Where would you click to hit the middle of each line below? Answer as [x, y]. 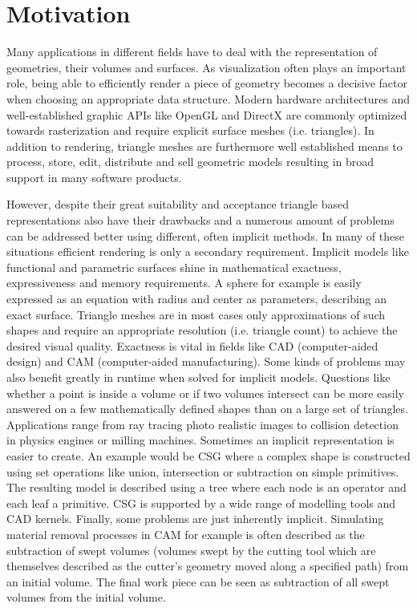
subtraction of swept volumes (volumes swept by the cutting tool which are [191, 550]
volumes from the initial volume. [86, 597]
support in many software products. [94, 177]
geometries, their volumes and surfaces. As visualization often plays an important [206, 67]
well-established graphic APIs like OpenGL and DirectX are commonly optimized [207, 114]
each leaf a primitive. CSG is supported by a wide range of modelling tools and [201, 503]
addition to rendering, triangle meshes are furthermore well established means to [204, 146]
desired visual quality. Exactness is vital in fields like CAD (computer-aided [192, 345]
